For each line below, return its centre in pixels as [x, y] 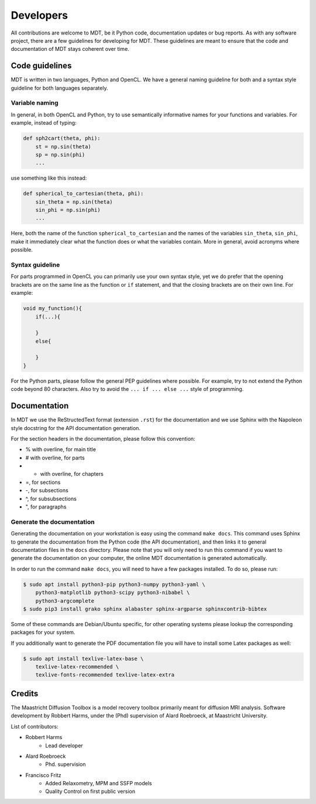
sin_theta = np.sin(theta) [74, 202]
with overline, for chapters [72, 474]
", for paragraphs [46, 507]
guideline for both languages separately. [59, 88]
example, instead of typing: [44, 123]
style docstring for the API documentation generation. [75, 428]
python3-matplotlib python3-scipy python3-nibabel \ [113, 593]
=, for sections [43, 482]
